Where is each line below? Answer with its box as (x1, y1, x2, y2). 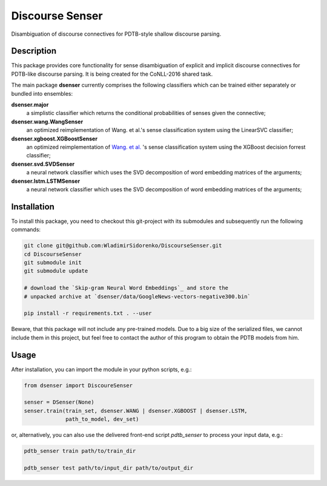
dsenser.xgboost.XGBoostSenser (11, 135, 98, 142)
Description (11, 46, 57, 56)
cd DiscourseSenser (24, 251, 82, 257)
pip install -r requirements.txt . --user (24, 310, 152, 317)
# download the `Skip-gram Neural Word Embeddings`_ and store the (24, 284, 229, 292)
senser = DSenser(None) (24, 399, 95, 406)
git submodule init (24, 259, 82, 266)
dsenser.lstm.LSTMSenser (11, 177, 81, 185)
